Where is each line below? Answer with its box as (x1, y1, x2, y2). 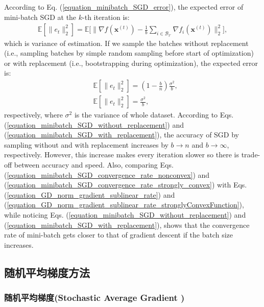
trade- (241, 149, 260, 160)
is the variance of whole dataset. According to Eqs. (74, 109, 234, 120)
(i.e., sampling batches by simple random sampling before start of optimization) (4, 48, 254, 58)
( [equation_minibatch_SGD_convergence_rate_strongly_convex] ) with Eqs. (4, 179, 247, 190)
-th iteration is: (82, 11, 130, 22)
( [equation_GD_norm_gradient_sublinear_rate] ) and (4, 189, 175, 200)
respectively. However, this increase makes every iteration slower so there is (4, 149, 239, 160)
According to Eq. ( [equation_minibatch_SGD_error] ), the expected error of (4, 2, 244, 12)
